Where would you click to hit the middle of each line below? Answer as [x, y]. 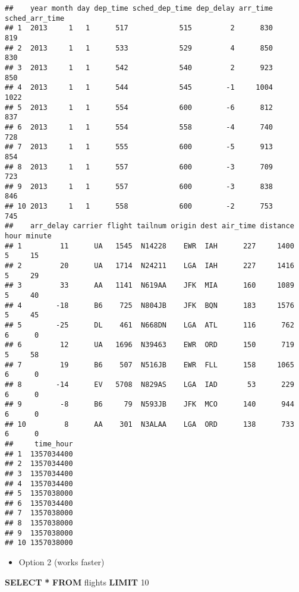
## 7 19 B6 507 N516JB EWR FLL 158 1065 [149, 365]
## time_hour [39, 444]
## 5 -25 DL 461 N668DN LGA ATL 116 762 [149, 325]
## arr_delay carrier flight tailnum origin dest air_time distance [149, 226]
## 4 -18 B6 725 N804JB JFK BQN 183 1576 [149, 305]
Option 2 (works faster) [62, 562]
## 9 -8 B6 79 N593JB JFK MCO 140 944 [149, 404]
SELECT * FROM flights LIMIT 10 [77, 582]
